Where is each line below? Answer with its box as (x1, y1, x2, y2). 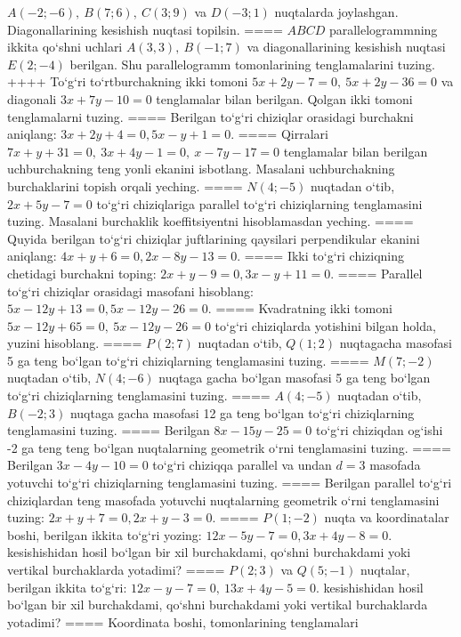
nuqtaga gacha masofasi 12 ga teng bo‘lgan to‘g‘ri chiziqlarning (69, 403, 415, 422)
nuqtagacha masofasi (339, 334, 452, 352)
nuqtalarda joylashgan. (274, 3, 399, 20)
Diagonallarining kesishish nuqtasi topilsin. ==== (7, 20, 283, 38)
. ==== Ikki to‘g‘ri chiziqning (237, 246, 405, 265)
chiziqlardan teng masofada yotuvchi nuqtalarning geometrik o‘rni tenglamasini (7, 490, 440, 509)
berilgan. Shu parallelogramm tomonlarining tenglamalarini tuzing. (69, 54, 435, 73)
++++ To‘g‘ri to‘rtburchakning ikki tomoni (7, 72, 248, 91)
